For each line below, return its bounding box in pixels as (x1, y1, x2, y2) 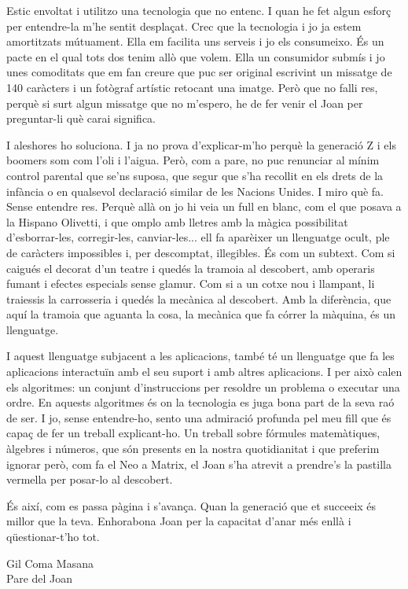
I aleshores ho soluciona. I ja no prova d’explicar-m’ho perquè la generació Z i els (6, 136, 396, 153)
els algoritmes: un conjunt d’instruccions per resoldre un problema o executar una (6, 378, 400, 395)
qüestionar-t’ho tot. (6, 528, 100, 544)
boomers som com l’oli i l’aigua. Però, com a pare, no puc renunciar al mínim (6, 152, 380, 168)
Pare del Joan (6, 570, 73, 587)
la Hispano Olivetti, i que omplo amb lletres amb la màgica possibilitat (6, 213, 348, 230)
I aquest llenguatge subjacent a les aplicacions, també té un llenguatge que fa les (6, 348, 395, 364)
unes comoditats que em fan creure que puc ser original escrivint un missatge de (6, 64, 392, 80)
